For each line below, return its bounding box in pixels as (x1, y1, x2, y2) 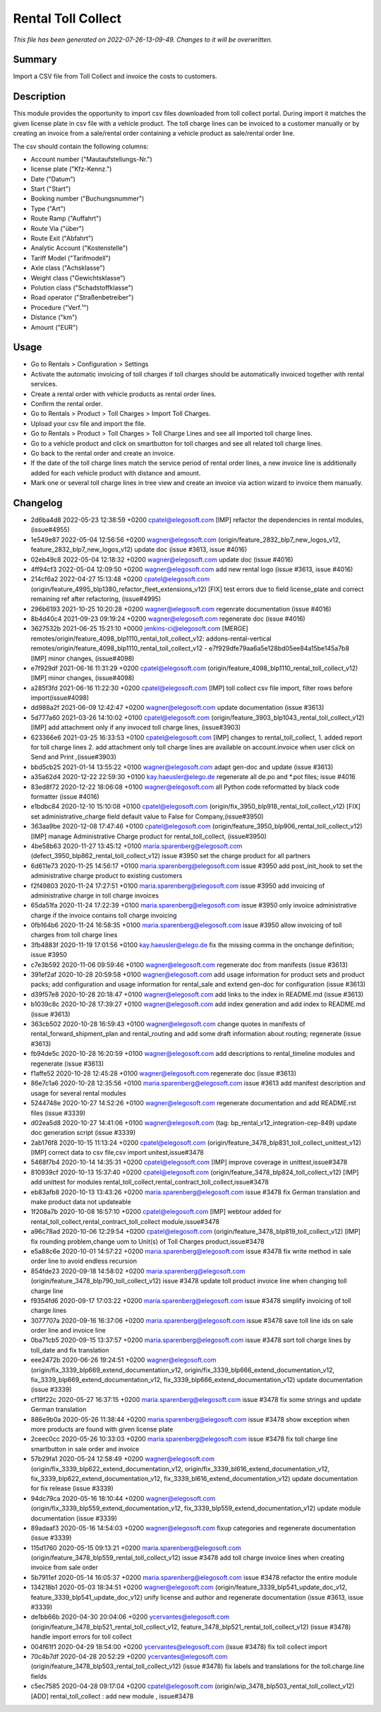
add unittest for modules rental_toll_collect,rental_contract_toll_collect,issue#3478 (30, 1178, 270, 1187)
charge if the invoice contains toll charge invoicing (30, 911, 177, 920)
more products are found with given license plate (30, 1425, 174, 1433)
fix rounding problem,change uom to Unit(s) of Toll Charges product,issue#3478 (30, 1237, 265, 1246)
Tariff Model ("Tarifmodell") (30, 254, 111, 262)
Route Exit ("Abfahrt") (30, 234, 94, 243)
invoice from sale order (30, 1563, 98, 1571)
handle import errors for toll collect (30, 1632, 132, 1641)
